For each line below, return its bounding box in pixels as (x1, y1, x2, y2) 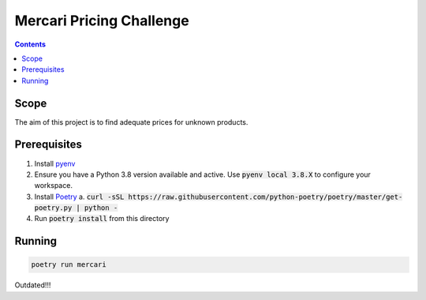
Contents (14, 39, 47, 49)
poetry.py (34, 204, 73, 212)
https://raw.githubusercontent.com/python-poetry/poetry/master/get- (128, 192, 403, 201)
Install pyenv (34, 159, 76, 168)
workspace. (34, 181, 73, 190)
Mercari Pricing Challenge (14, 12, 189, 29)
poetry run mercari (31, 261, 106, 269)
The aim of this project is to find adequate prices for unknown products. (14, 117, 248, 126)
